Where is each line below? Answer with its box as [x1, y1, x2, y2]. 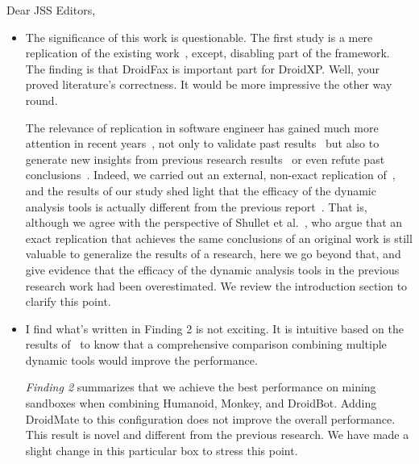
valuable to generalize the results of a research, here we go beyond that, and [25, 245, 401, 262]
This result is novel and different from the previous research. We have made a [25, 426, 409, 443]
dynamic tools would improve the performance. [25, 351, 258, 368]
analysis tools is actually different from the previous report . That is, [25, 198, 367, 215]
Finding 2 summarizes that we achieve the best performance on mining [25, 378, 376, 395]
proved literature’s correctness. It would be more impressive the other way [25, 76, 392, 93]
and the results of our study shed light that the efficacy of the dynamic [25, 182, 376, 199]
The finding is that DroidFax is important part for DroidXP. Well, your [25, 60, 380, 77]
